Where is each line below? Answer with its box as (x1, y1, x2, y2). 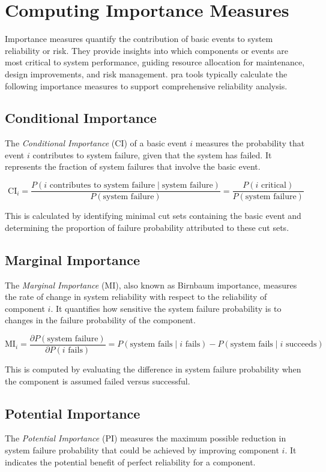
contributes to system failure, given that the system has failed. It (32, 148, 272, 161)
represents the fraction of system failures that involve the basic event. (5, 160, 261, 173)
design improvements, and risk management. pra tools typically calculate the (5, 67, 288, 80)
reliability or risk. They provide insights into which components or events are (5, 44, 288, 56)
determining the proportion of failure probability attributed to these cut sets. (5, 221, 289, 233)
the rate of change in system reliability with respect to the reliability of (5, 290, 267, 303)
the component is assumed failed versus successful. (5, 374, 190, 387)
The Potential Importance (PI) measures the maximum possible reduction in (5, 432, 286, 444)
